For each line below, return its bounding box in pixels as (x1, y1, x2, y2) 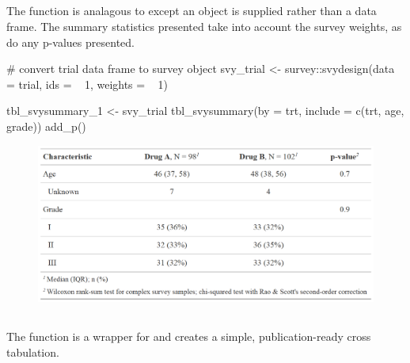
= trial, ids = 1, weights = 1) (6, 75, 168, 92)
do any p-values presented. (6, 33, 135, 50)
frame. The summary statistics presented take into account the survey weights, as (6, 17, 402, 34)
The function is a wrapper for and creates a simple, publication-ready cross (6, 328, 371, 345)
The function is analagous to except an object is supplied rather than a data (6, 2, 377, 19)
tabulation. (6, 343, 59, 360)
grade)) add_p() (6, 117, 86, 134)
